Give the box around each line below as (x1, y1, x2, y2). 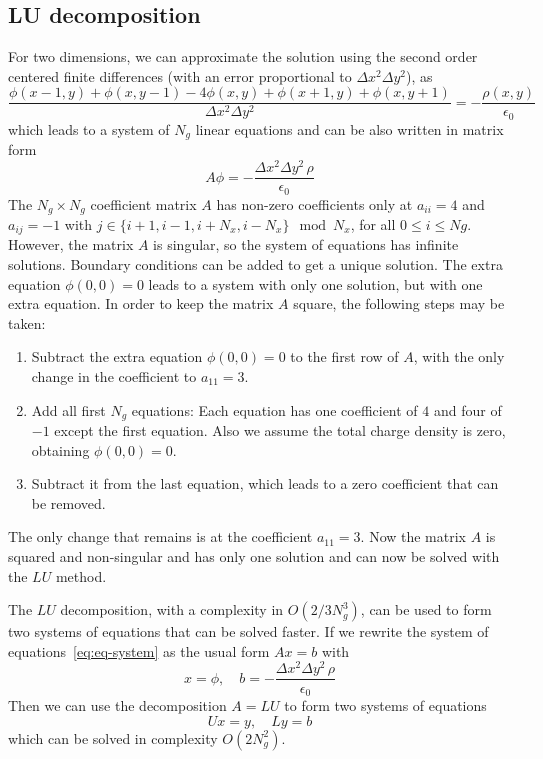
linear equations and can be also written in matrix (195, 118, 504, 139)
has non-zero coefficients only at (216, 193, 413, 214)
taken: (8, 312, 46, 333)
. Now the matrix (360, 526, 466, 547)
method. (55, 565, 107, 586)
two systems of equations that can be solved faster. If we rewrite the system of (8, 621, 489, 642)
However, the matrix (8, 234, 134, 255)
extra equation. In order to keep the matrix (8, 293, 274, 314)
